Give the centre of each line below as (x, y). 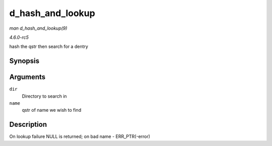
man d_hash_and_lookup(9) (38, 28)
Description (28, 125)
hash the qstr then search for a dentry (49, 47)
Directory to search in (45, 96)
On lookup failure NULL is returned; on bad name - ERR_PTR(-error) (80, 136)
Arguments (27, 77)
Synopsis (24, 61)
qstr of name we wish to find (52, 110)
